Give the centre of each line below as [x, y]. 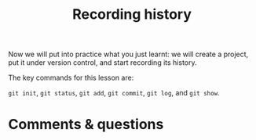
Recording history [132, 14]
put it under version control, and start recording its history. [102, 63]
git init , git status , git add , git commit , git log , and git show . [114, 93]
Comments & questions [86, 125]
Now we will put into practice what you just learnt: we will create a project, [128, 54]
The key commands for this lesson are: [71, 78]
